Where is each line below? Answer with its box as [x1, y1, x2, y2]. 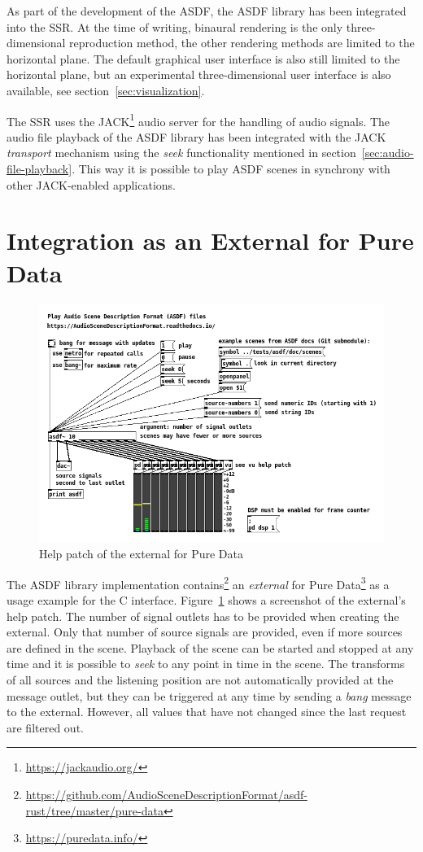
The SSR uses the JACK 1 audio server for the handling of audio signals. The [7, 110, 390, 129]
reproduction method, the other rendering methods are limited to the [69, 34, 415, 51]
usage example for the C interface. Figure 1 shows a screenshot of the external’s [7, 592, 406, 609]
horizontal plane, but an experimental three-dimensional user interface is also [7, 66, 391, 83]
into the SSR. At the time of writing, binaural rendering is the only [7, 18, 343, 35]
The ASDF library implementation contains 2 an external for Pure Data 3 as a [7, 573, 390, 592]
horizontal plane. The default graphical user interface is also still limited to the [7, 50, 400, 67]
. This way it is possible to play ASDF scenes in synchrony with [72, 160, 390, 177]
